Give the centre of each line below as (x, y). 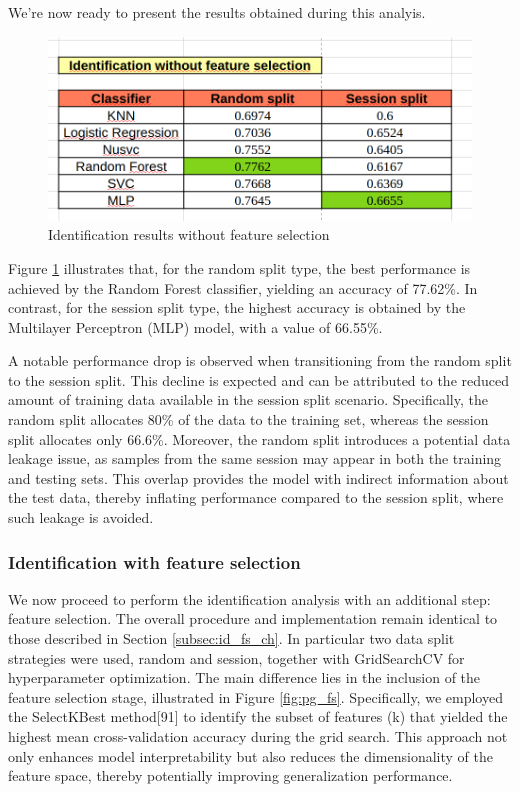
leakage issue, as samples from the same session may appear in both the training (255, 458)
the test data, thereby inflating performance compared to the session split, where (256, 497)
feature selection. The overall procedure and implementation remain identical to (253, 618)
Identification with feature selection (154, 561)
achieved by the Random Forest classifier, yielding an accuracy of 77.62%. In (243, 287)
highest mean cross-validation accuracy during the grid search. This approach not (258, 736)
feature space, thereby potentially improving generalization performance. (230, 775)
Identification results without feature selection (189, 234)
